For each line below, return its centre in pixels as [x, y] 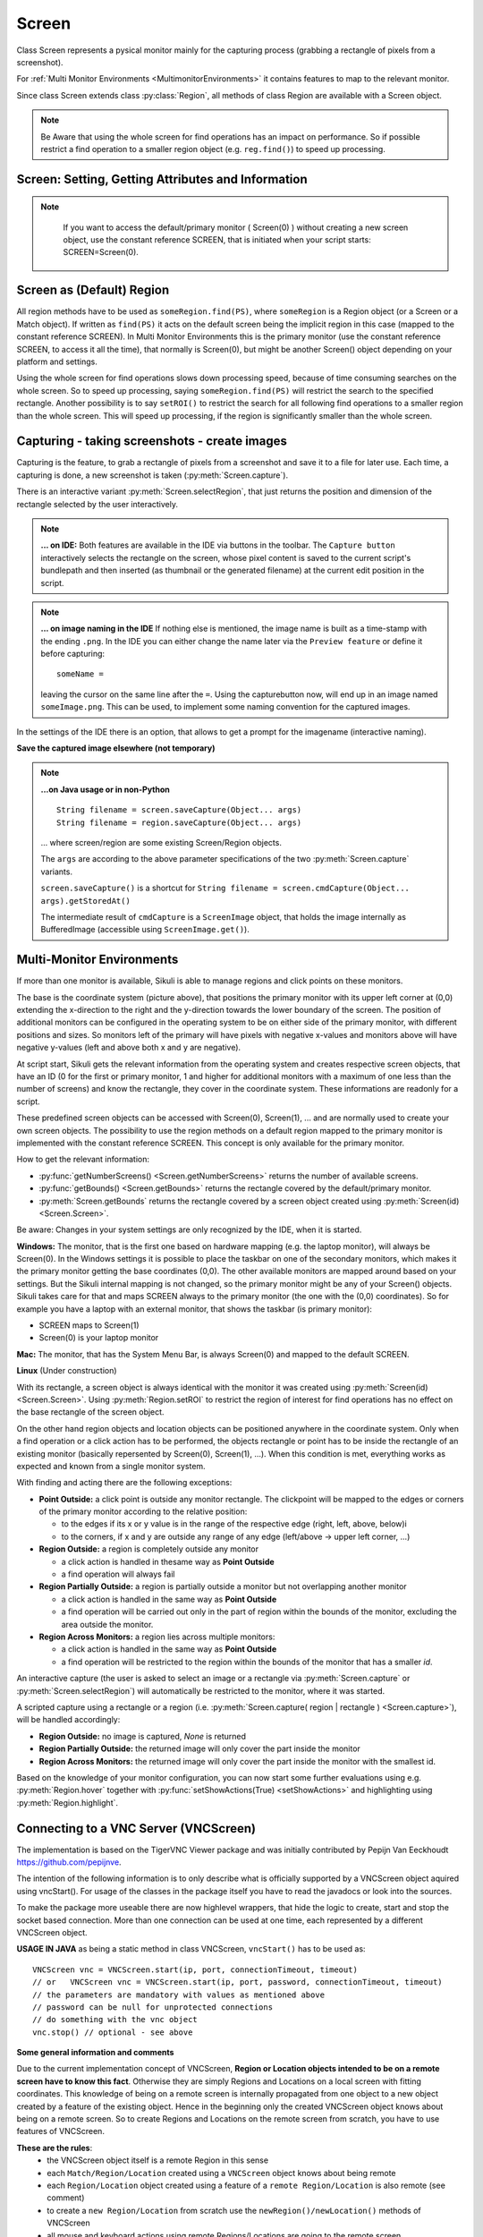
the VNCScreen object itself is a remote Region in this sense [157, 2160]
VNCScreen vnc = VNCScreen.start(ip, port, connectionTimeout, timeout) [195, 1969]
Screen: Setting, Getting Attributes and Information [162, 179]
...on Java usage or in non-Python [105, 789]
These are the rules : [55, 2148]
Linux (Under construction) [67, 1371]
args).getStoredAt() [86, 901]
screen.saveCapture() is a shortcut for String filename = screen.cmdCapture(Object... [225, 888]
